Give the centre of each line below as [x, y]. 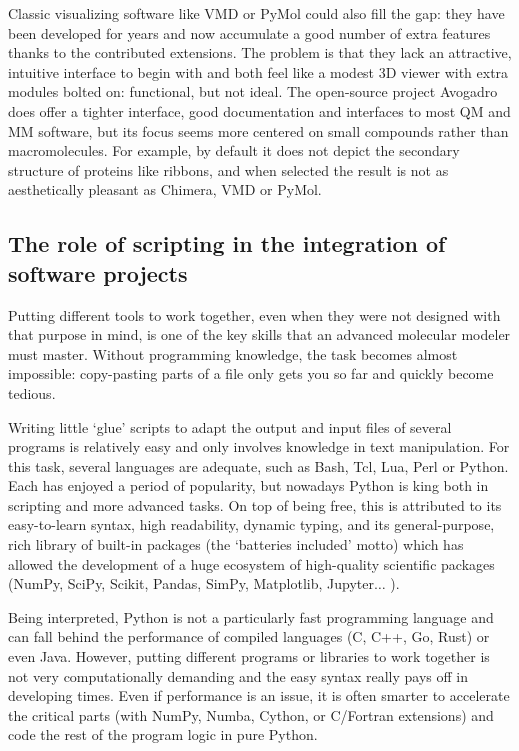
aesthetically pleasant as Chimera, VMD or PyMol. [165, 189]
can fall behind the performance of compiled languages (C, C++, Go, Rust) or [249, 636]
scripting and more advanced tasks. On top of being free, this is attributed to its [255, 504]
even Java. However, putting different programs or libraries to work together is [249, 656]
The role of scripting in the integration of [227, 243]
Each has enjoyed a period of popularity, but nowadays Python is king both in [248, 485]
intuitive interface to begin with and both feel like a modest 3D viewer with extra [258, 71]
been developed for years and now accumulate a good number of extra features [249, 32]
